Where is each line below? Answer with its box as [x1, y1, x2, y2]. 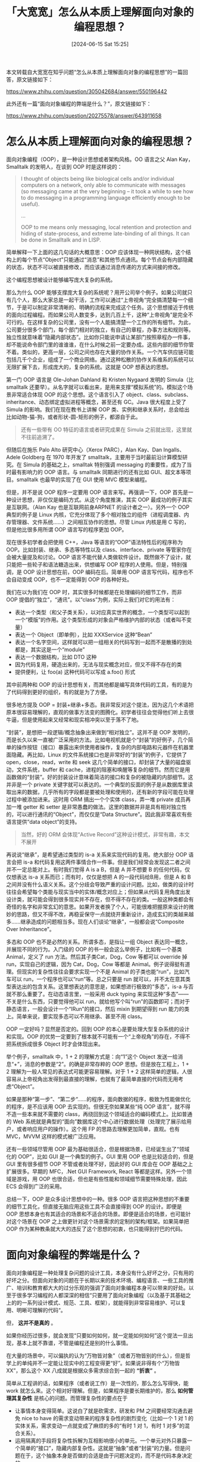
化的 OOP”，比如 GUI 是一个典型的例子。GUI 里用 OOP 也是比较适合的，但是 [6, 1152, 194, 1160]
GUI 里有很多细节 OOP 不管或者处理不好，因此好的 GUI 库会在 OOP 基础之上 [6, 1160, 193, 1167]
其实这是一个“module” [30, 645, 85, 653]
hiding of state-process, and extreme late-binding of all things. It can [20, 230, 190, 237]
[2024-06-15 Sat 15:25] [71, 40, 129, 48]
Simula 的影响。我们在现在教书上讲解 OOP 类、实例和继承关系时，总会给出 [6, 406, 190, 413]
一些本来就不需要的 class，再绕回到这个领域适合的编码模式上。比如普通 [16, 1110, 192, 1117]
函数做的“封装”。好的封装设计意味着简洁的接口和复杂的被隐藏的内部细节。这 [6, 773, 193, 780]
